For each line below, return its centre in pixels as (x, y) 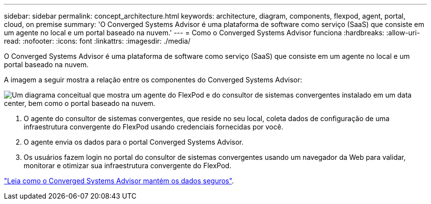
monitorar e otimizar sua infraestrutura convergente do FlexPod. (128, 166)
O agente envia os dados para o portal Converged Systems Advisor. (134, 142)
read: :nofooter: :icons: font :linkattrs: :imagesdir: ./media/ (97, 41)
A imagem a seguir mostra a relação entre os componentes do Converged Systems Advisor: (153, 80)
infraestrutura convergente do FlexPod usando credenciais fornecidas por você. (154, 127)
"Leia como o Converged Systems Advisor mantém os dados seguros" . (119, 181)
